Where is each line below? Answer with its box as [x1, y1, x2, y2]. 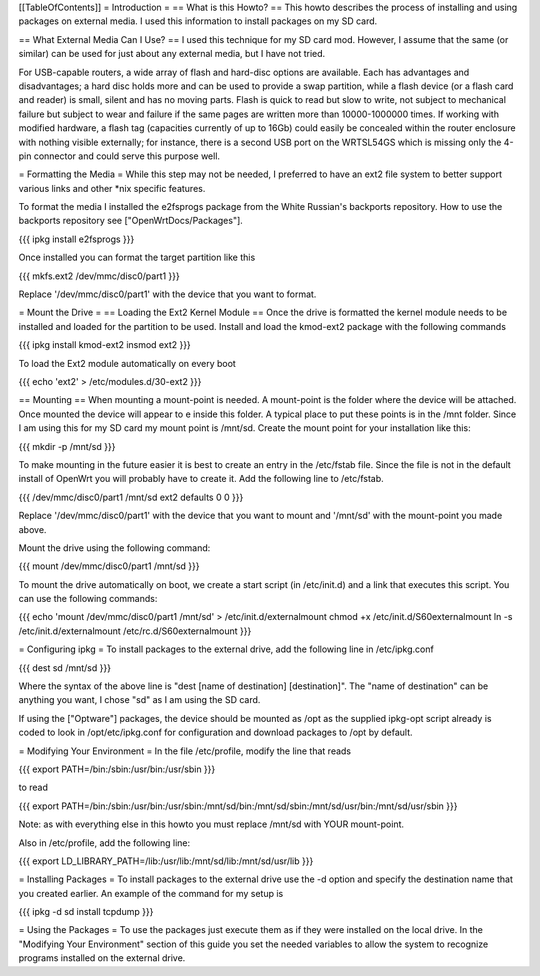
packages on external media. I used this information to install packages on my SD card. [18, 15, 378, 27]
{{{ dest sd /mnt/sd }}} [18, 661, 112, 674]
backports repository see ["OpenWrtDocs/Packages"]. [18, 215, 244, 227]
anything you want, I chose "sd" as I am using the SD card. [18, 694, 261, 706]
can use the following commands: [18, 593, 158, 605]
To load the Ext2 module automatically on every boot [18, 357, 237, 369]
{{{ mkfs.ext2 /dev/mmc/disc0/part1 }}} [18, 270, 180, 282]
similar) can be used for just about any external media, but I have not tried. [18, 48, 326, 60]
